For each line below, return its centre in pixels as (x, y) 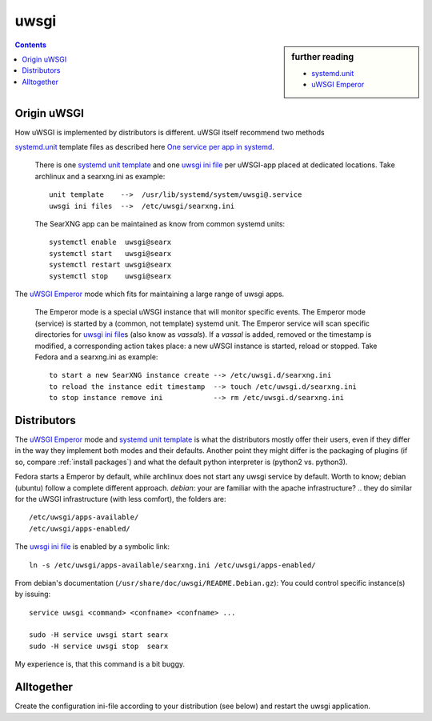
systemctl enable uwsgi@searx (110, 242)
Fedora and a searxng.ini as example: (96, 357)
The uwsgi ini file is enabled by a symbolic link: (92, 547)
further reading (323, 57)
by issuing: (33, 594)
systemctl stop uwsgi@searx (110, 276)
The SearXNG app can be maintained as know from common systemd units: (160, 224)
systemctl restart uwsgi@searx (110, 265)
